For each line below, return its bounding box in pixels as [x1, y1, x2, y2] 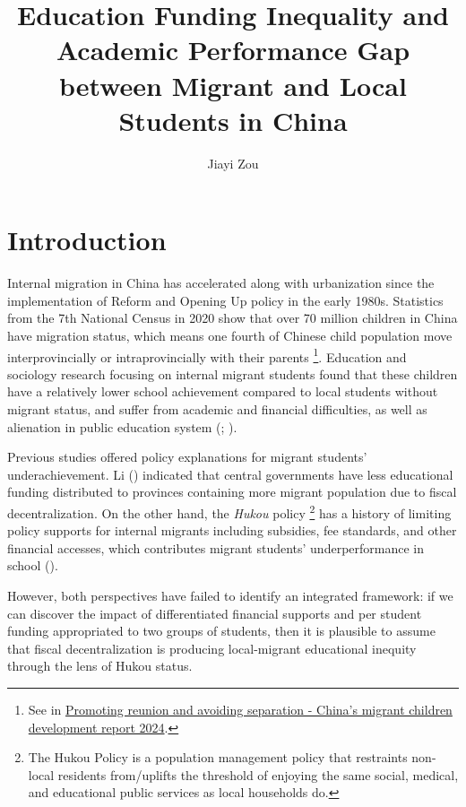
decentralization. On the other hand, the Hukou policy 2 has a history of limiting [7, 501, 452, 522]
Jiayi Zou [207, 153, 259, 172]
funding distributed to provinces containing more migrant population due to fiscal [7, 482, 457, 501]
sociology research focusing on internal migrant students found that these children [7, 364, 458, 383]
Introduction [7, 221, 167, 258]
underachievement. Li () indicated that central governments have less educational [7, 464, 453, 483]
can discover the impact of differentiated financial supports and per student [7, 603, 422, 622]
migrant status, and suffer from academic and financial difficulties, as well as [7, 400, 427, 419]
